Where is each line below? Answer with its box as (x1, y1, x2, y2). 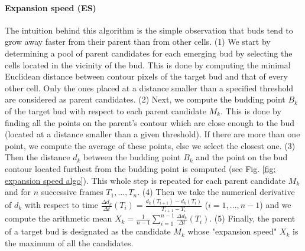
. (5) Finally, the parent (209, 212, 296, 224)
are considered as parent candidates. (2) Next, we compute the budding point (5, 93, 285, 105)
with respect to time (24, 199, 98, 211)
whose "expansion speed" (187, 225, 277, 237)
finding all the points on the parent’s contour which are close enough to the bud (5, 116, 294, 128)
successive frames (41, 186, 103, 198)
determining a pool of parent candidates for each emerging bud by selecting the (5, 47, 293, 59)
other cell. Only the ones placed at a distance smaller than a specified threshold (5, 81, 294, 94)
